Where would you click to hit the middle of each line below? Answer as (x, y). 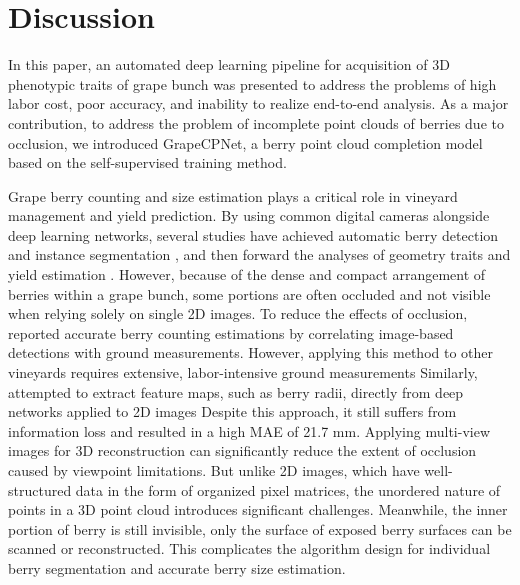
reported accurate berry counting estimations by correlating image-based (231, 332)
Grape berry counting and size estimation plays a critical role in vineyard (233, 195)
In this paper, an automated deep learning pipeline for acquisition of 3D (229, 64)
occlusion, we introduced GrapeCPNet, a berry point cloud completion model (245, 142)
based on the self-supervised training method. (147, 162)
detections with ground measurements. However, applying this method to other (251, 352)
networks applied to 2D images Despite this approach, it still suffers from (232, 411)
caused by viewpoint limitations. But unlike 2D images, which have (214, 470)
